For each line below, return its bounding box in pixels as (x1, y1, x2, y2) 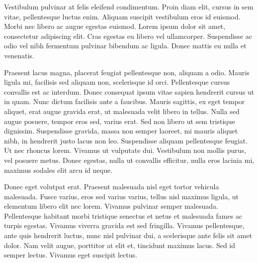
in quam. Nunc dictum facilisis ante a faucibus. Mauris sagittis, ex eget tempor (4, 96, 245, 107)
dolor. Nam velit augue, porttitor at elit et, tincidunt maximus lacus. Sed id (4, 240, 236, 250)
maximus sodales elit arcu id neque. (4, 164, 113, 175)
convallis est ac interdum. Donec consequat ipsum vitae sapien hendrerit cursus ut (4, 86, 255, 97)
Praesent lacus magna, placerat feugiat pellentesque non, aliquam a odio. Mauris (4, 67, 250, 77)
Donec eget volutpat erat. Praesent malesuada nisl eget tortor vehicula (4, 181, 219, 192)
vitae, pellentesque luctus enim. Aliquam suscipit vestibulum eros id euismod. (4, 11, 241, 21)
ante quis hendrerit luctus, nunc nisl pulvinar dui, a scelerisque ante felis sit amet (4, 230, 252, 241)
